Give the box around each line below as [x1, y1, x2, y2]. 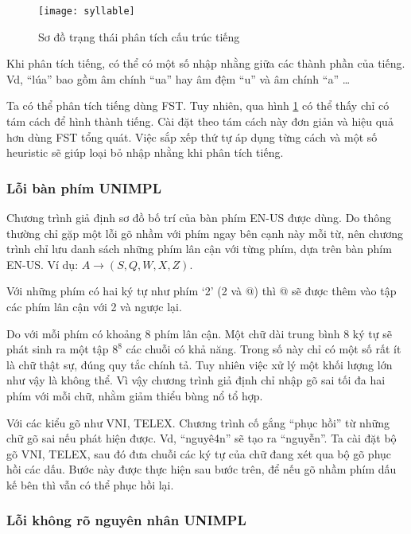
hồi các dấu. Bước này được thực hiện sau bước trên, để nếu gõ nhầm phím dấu [6, 461, 397, 477]
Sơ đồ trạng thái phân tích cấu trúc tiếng [38, 28, 240, 45]
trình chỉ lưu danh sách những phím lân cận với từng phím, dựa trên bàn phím [6, 240, 392, 257]
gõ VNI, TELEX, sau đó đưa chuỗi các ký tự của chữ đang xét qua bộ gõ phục [6, 445, 392, 462]
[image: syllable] [38, 6, 135, 17]
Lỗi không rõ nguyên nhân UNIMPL [6, 510, 246, 530]
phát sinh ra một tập [6, 341, 109, 357]
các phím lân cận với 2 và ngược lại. [6, 298, 182, 314]
